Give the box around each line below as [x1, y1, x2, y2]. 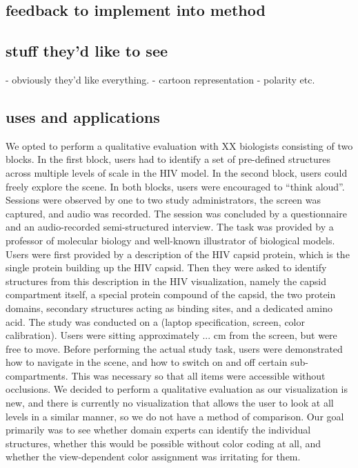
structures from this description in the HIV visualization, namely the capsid [6, 273, 326, 288]
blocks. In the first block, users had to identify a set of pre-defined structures [6, 152, 330, 166]
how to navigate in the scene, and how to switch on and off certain [6, 355, 288, 369]
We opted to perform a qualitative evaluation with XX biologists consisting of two [6, 138, 353, 153]
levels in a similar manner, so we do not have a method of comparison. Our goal [6, 409, 344, 423]
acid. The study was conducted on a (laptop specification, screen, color [6, 314, 305, 329]
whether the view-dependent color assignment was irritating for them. [6, 449, 301, 464]
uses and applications [6, 106, 160, 127]
